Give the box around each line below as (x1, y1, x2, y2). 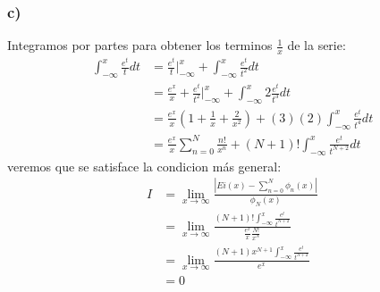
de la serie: (287, 36, 346, 54)
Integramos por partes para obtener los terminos (7, 36, 273, 54)
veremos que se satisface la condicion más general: (7, 156, 282, 175)
